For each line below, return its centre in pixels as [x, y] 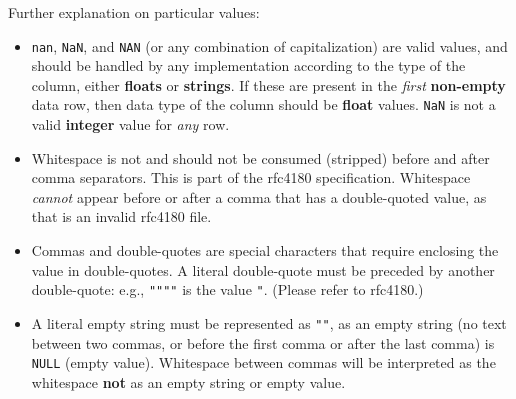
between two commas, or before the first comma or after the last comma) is [263, 342]
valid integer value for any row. [130, 124]
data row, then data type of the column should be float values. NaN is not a [263, 104]
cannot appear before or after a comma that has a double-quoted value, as [259, 196]
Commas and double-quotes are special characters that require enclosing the [265, 250]
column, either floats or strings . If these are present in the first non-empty [268, 84]
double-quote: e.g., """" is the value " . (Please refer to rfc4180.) [227, 289]
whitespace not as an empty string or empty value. [188, 381]
